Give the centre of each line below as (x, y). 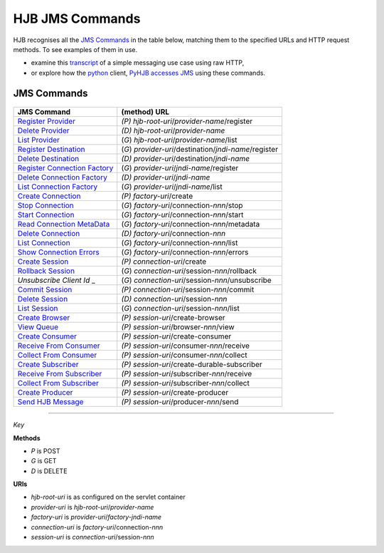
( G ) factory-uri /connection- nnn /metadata (191, 224)
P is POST (46, 451)
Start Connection (46, 215)
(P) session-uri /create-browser (173, 318)
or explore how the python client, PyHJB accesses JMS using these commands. (148, 73)
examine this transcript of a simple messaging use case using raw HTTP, (138, 63)
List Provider (39, 140)
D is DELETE (49, 471)
